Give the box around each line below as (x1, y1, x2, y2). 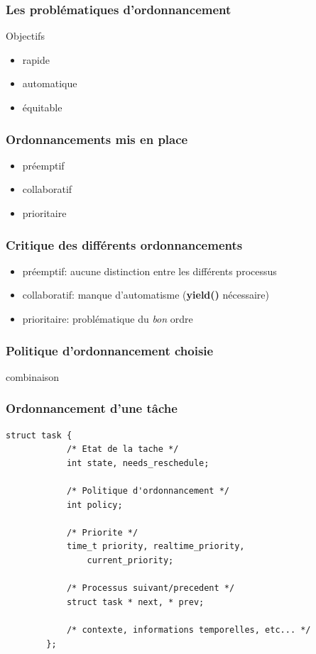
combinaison (6, 369, 60, 384)
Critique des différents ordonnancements (6, 235, 243, 253)
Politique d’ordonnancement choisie (6, 341, 214, 359)
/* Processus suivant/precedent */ (66, 583, 235, 594)
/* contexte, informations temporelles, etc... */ (66, 624, 311, 635)
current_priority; (87, 555, 174, 565)
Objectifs (6, 28, 45, 43)
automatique (22, 76, 77, 91)
